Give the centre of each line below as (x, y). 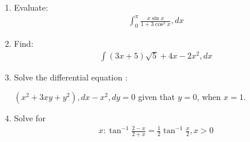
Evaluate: (31, 7)
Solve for (30, 118)
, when (209, 97)
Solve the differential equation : (71, 77)
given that (156, 97)
